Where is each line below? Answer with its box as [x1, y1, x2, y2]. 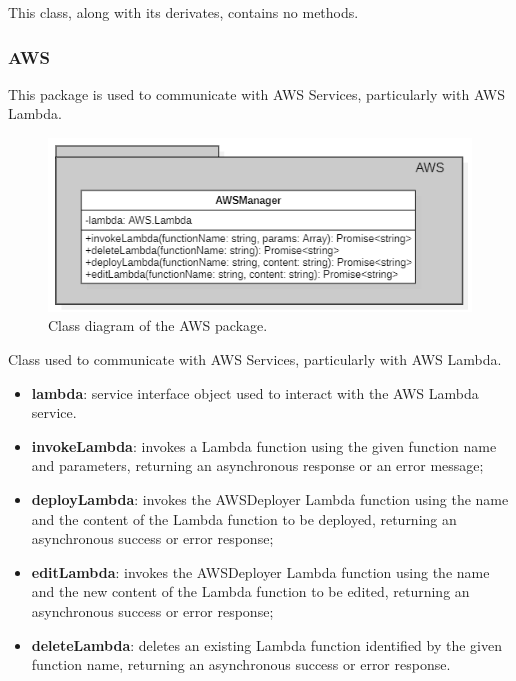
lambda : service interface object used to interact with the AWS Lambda [31, 382, 479, 403]
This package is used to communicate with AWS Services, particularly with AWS [8, 83, 506, 104]
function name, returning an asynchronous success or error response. [31, 654, 451, 675]
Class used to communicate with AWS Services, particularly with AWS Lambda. [8, 349, 502, 370]
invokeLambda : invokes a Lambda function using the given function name [31, 435, 497, 456]
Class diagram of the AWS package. [48, 315, 268, 336]
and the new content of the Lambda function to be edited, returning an [31, 581, 470, 602]
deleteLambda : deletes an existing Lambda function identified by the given [31, 634, 503, 655]
